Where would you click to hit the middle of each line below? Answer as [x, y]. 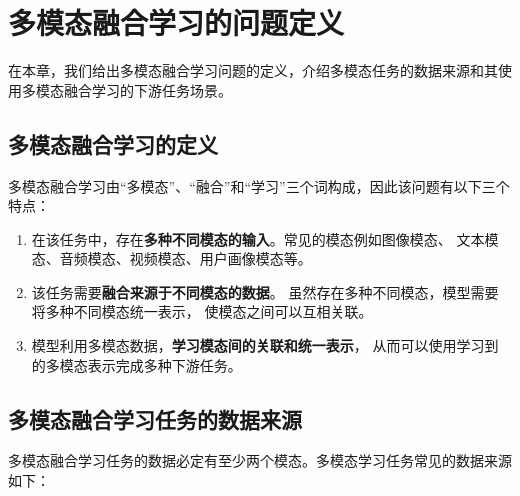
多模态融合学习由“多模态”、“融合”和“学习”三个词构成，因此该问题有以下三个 [259, 185]
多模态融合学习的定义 [113, 143]
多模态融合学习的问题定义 [176, 22]
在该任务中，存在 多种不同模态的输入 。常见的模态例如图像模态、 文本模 [265, 238]
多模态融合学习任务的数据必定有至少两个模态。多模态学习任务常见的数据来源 [260, 460]
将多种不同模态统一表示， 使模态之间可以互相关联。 [202, 311]
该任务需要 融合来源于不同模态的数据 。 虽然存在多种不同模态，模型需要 [265, 291]
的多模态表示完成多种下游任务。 [136, 364]
